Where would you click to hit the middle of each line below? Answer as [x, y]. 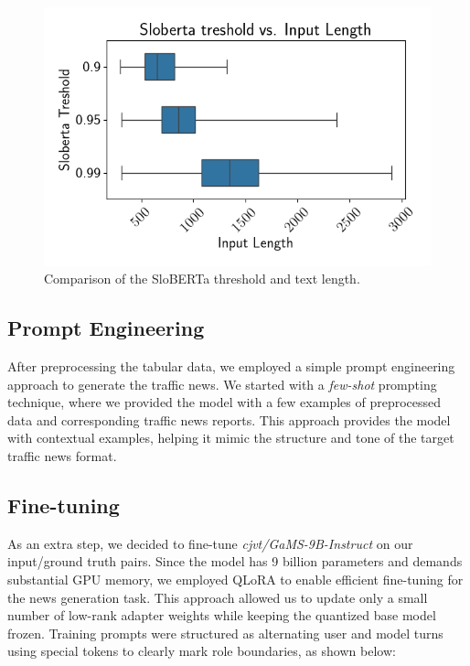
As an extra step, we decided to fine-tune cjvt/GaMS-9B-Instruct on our [210, 543]
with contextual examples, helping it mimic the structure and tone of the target [231, 438]
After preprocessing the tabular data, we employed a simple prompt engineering [231, 366]
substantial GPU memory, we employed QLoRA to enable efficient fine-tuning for [235, 579]
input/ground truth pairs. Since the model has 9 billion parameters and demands [235, 561]
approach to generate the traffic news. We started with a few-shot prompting [222, 384]
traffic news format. [62, 456]
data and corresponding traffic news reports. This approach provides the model [229, 419]
